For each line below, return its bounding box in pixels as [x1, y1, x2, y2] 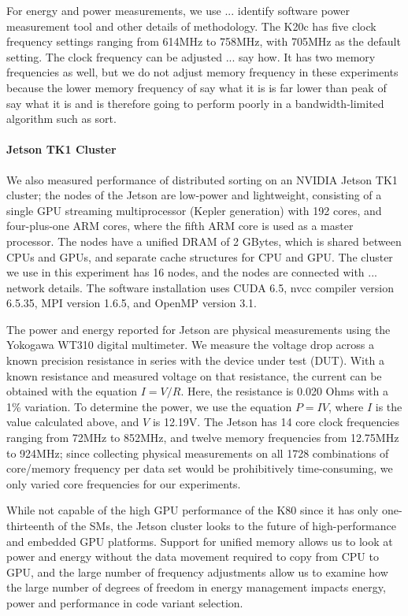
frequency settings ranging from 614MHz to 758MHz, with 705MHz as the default [6, 33, 401, 50]
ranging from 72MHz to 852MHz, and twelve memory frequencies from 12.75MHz [6, 429, 399, 446]
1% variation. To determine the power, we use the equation [6, 398, 292, 414]
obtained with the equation [6, 383, 138, 399]
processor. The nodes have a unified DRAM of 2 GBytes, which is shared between [6, 232, 402, 249]
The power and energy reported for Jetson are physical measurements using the [6, 321, 391, 337]
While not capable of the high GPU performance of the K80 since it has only [6, 502, 379, 518]
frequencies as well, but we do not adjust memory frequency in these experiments [6, 64, 399, 80]
